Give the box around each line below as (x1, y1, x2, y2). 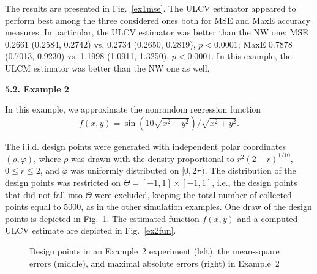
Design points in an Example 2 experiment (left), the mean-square (29, 245, 280, 257)
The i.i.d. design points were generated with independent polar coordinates (5, 139, 286, 152)
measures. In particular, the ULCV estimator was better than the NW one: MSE (5, 26, 308, 39)
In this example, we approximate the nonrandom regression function (5, 103, 261, 116)
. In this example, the (211, 50, 292, 62)
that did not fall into (5, 188, 83, 201)
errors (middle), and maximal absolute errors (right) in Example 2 (29, 256, 280, 269)
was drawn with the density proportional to (71, 152, 234, 165)
